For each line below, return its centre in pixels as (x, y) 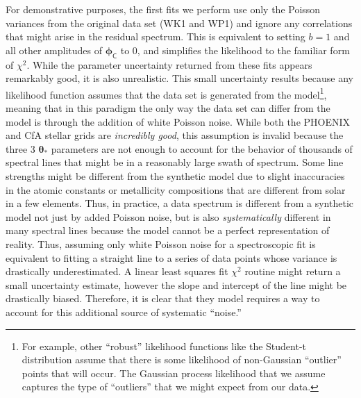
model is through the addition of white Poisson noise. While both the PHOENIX (178, 121)
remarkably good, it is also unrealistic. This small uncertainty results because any (179, 78)
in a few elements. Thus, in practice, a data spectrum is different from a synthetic (179, 203)
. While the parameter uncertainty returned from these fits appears (169, 64)
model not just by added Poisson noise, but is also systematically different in (168, 216)
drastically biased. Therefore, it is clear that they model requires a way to (163, 298)
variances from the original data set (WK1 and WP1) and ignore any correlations (179, 23)
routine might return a (293, 271)
